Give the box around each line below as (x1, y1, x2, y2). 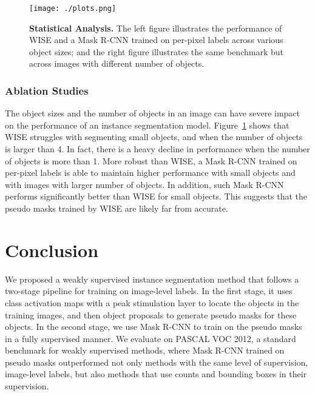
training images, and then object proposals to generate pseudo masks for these (5, 308, 297, 321)
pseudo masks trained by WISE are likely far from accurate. (5, 202, 228, 214)
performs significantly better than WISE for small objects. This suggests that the (5, 190, 307, 203)
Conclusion (5, 237, 99, 262)
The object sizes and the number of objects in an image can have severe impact (5, 107, 300, 119)
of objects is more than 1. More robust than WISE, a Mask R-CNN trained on (5, 154, 297, 167)
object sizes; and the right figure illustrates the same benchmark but (29, 45, 283, 58)
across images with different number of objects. (29, 57, 205, 70)
